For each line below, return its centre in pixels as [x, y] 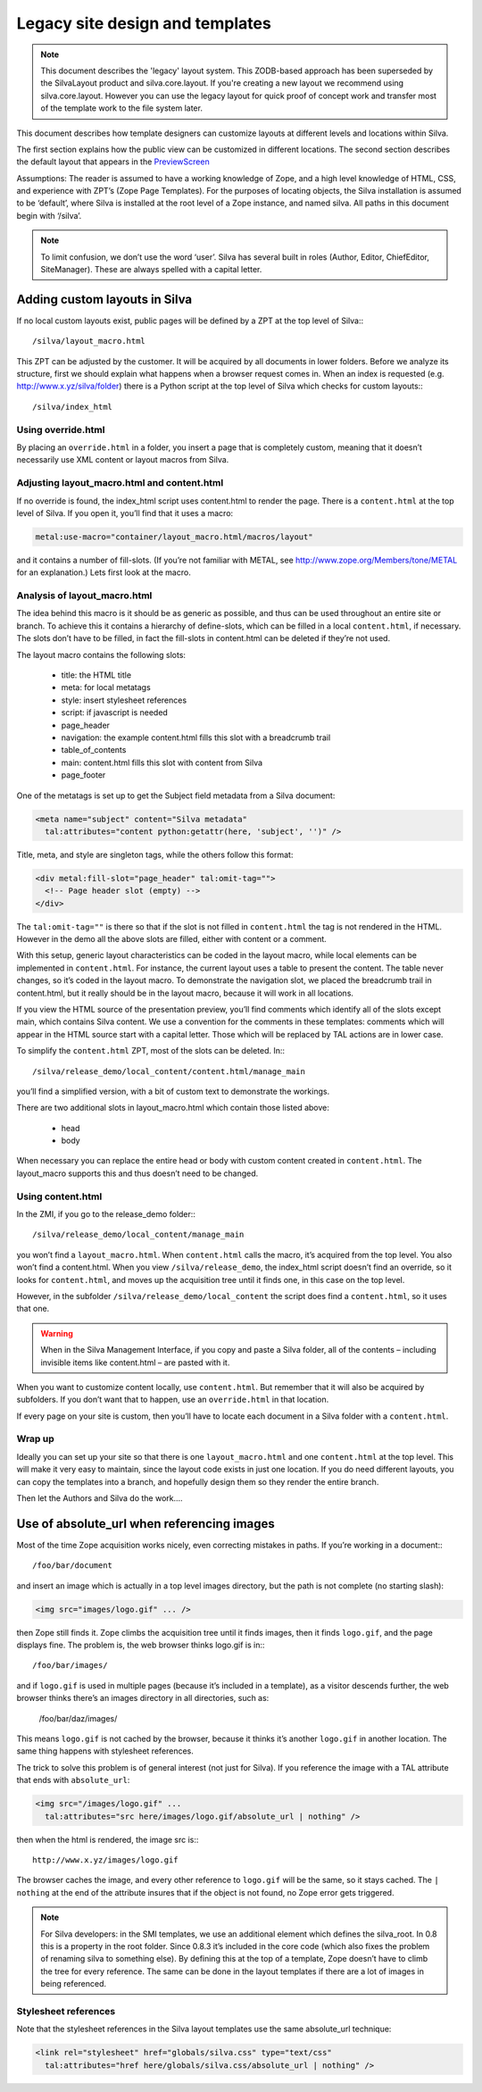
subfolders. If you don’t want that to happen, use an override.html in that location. [173, 1400]
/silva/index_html [73, 407]
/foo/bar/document [73, 1566]
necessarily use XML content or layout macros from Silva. [123, 460]
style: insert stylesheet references [124, 700]
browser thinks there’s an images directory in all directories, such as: [143, 1698]
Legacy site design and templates [144, 23]
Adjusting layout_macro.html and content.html [120, 483]
